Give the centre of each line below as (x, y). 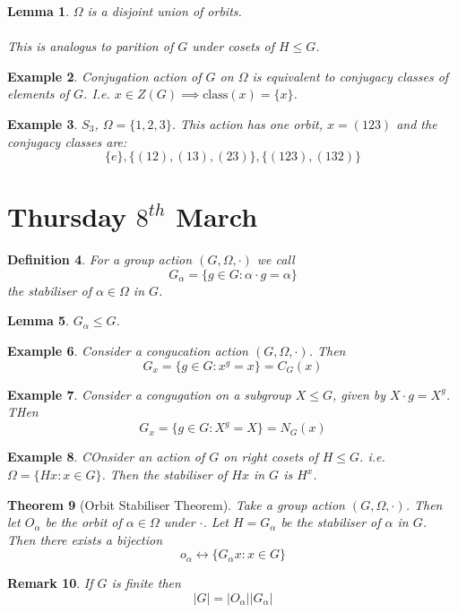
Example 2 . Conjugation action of (104, 76)
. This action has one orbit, (247, 123)
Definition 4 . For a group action (100, 259)
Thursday (67, 216)
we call (276, 259)
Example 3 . (43, 123)
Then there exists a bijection (85, 539)
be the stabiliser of (331, 522)
